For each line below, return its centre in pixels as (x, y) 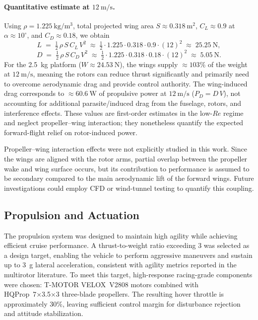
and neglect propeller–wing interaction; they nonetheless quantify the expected (124, 122)
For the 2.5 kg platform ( (43, 64)
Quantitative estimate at (47, 6)
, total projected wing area (113, 25)
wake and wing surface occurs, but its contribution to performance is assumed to (127, 168)
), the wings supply (149, 64)
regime (233, 113)
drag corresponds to (34, 93)
